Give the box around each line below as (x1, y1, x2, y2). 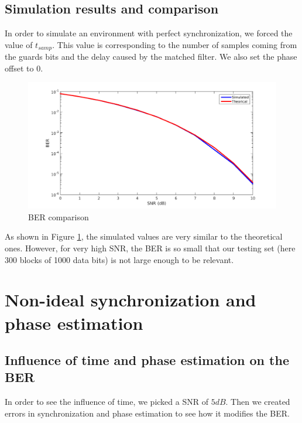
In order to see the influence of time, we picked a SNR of (5, 395, 208, 408)
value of (5, 38, 33, 50)
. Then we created (225, 395, 290, 408)
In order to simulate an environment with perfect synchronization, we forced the (5, 27, 293, 39)
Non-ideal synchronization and (5, 288, 256, 312)
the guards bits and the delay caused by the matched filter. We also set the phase (5, 50, 297, 63)
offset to (5, 62, 34, 74)
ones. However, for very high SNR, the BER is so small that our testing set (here (5, 241, 296, 254)
